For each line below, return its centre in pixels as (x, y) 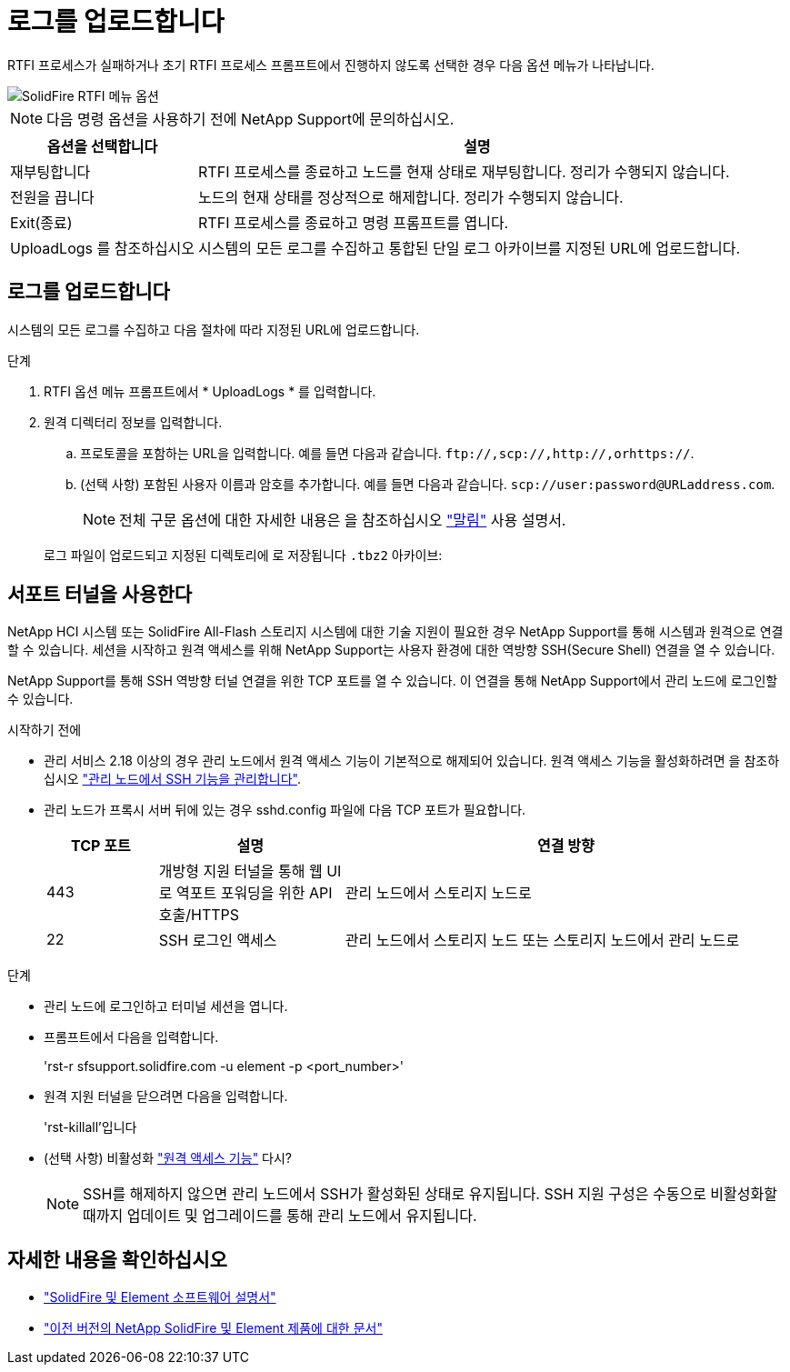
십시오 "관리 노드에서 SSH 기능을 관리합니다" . (172, 779)
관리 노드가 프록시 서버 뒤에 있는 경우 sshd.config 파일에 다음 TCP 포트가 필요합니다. (285, 810)
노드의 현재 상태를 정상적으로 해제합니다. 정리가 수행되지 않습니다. (411, 197)
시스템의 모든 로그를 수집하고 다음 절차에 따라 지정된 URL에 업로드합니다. (214, 329)
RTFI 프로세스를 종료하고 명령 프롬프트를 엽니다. (354, 222)
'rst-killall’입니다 (90, 1127)
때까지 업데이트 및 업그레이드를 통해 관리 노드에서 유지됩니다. (280, 1216)
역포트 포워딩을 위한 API (255, 893)
